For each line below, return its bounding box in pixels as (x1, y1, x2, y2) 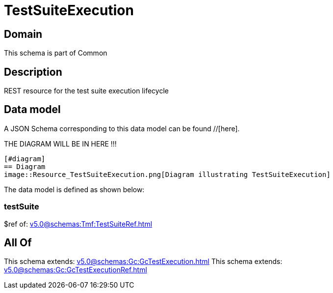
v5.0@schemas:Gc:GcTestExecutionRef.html (4, 265, 147, 274)
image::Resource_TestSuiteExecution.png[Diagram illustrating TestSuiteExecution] (4, 170, 331, 178)
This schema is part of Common (4, 49, 107, 58)
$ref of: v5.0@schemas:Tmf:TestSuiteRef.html (4, 219, 153, 228)
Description (4, 65, 62, 78)
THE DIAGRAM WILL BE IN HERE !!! (4, 139, 117, 148)
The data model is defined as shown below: (4, 185, 145, 194)
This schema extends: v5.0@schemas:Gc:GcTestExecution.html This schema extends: (4, 257, 282, 266)
